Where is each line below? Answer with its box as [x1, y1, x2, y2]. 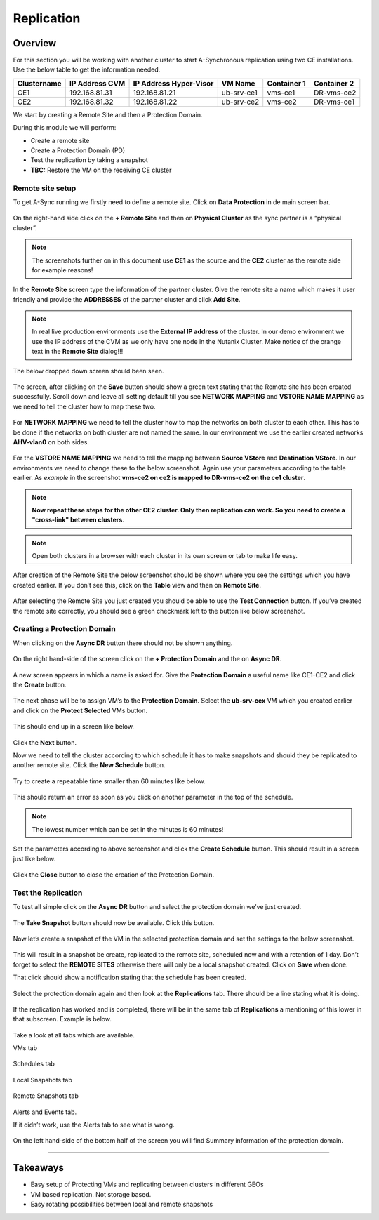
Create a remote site [30, 136, 90, 145]
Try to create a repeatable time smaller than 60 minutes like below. [13, 776, 206, 785]
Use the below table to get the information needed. [13, 65, 161, 74]
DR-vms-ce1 [313, 97, 354, 107]
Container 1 [267, 78, 306, 88]
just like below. [13, 854, 56, 863]
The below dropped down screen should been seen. [13, 366, 164, 375]
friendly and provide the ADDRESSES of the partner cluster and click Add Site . [13, 295, 241, 303]
